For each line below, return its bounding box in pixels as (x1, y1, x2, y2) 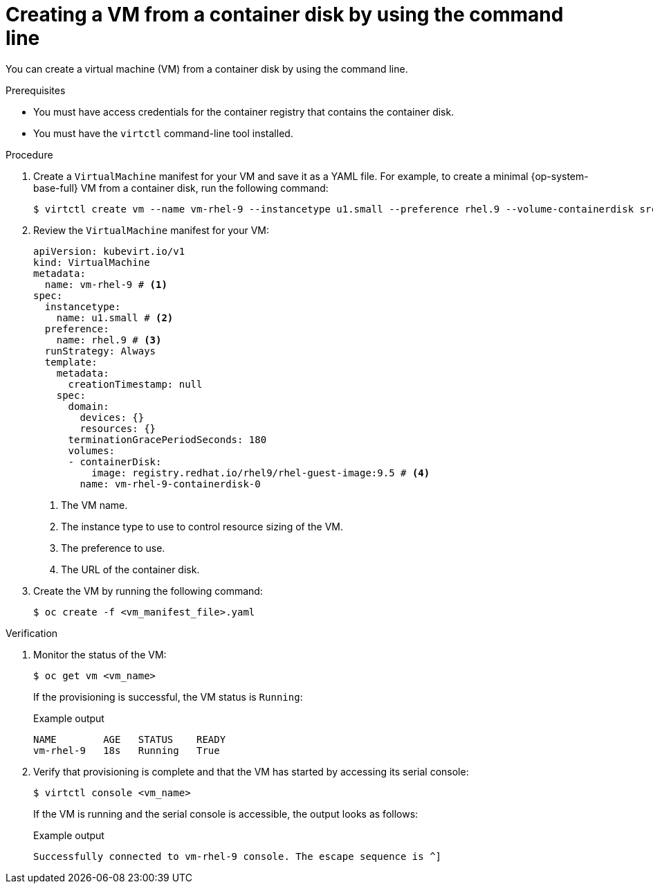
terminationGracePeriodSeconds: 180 (68, 433, 267, 445)
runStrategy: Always (44, 345, 156, 357)
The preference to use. (61, 541, 165, 554)
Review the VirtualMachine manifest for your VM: (33, 224, 269, 236)
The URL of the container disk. (61, 563, 200, 575)
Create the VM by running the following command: (33, 584, 263, 597)
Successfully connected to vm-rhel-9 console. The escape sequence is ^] (33, 850, 442, 862)
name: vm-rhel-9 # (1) (44, 278, 167, 290)
